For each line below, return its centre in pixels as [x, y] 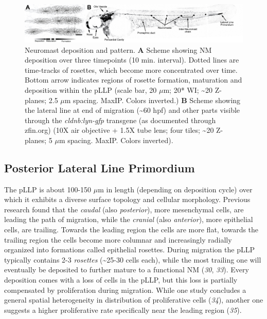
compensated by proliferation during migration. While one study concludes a [125, 290]
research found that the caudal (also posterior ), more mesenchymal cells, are [124, 209]
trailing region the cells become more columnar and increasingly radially [118, 239]
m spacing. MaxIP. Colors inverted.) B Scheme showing [153, 100]
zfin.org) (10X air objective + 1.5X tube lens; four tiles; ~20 [119, 130]
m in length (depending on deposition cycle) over [175, 189]
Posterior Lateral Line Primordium [100, 167]
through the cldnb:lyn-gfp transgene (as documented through [120, 120]
